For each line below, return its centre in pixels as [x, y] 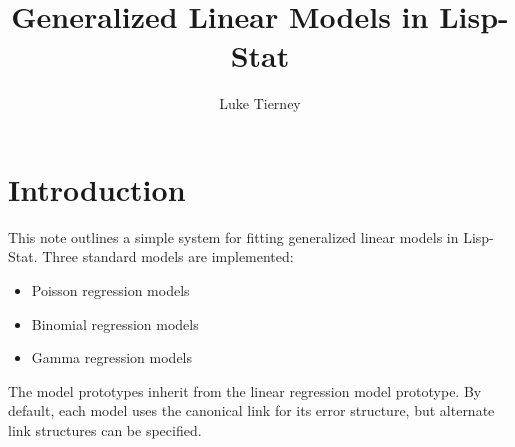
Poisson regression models [110, 290]
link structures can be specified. [105, 430]
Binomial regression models [115, 323]
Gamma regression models [112, 357]
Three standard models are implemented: [168, 256]
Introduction [97, 188]
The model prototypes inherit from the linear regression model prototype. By [245, 390]
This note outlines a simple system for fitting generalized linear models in [233, 236]
